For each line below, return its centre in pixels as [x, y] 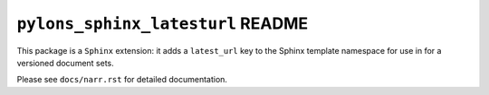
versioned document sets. [66, 63]
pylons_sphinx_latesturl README [162, 23]
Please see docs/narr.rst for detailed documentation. [122, 80]
